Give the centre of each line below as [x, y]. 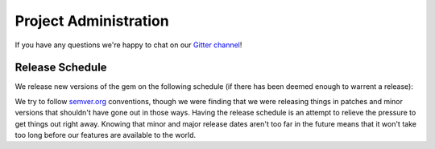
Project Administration [92, 21]
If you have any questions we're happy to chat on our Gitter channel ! [128, 45]
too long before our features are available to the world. [106, 135]
